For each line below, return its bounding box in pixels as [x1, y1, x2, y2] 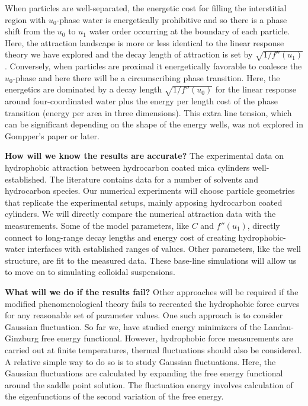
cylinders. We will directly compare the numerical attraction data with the [5, 207, 276, 220]
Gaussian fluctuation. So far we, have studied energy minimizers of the [5, 320, 261, 333]
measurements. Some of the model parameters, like [5, 219, 190, 232]
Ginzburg [5, 332, 38, 344]
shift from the [5, 25, 55, 37]
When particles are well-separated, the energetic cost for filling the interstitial [5, 2, 287, 14]
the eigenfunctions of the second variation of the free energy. [5, 390, 224, 402]
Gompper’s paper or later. [5, 129, 100, 142]
